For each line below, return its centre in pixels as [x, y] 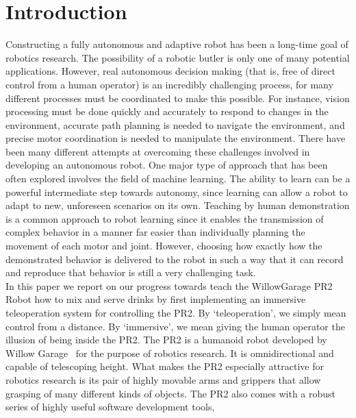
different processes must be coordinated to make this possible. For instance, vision [178, 98]
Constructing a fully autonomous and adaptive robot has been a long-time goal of [177, 44]
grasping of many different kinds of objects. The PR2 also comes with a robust [171, 393]
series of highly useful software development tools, [110, 407]
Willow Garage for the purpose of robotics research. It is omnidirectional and [170, 353]
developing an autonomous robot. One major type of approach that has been [167, 165]
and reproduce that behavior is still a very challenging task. [131, 272]
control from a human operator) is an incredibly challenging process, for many [169, 84]
